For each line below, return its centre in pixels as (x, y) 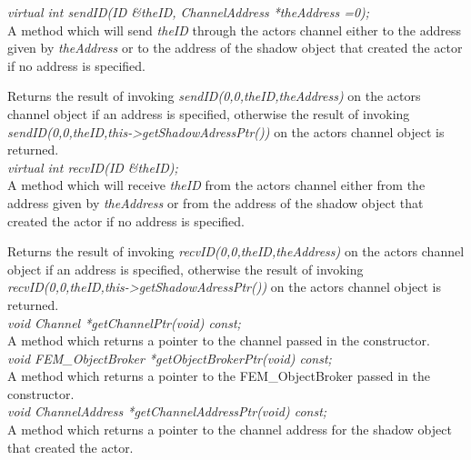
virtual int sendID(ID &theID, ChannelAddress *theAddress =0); (189, 12)
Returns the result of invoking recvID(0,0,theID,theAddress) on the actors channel (236, 251)
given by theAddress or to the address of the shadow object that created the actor (235, 48)
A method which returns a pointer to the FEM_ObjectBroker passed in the (219, 376)
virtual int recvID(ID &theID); (93, 167)
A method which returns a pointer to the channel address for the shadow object (230, 430)
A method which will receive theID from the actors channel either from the (216, 185)
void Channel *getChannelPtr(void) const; (124, 322)
